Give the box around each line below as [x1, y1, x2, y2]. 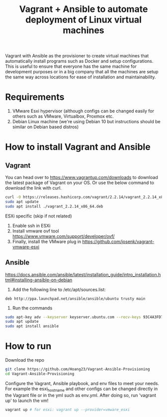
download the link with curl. [5, 185, 62, 191]
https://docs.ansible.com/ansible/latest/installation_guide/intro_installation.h [5, 271, 161, 277]
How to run [5, 341, 52, 352]
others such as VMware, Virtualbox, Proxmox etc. [12, 113, 114, 119]
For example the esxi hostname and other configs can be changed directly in [5, 386, 158, 393]
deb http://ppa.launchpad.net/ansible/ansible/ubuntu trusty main [5, 296, 146, 301]
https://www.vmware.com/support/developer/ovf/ [12, 233, 115, 239]
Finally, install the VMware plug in [12, 238, 82, 244]
